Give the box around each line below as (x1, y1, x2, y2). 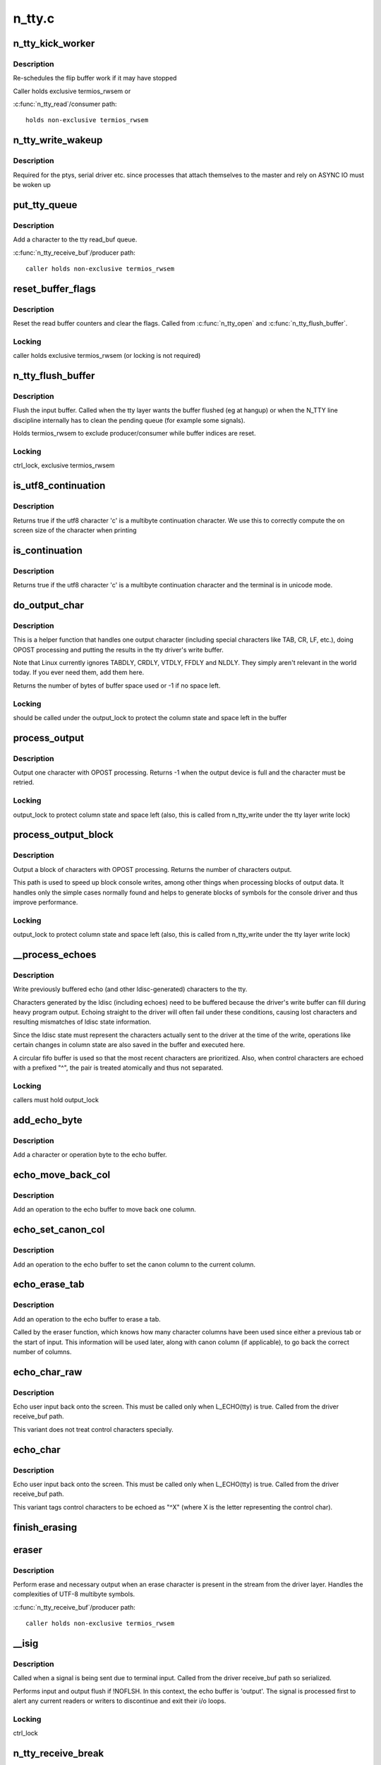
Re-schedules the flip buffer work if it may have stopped (13, 74, 177, 83)
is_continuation (13, 544, 83, 556)
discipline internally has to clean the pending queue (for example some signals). (13, 416, 246, 424)
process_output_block (13, 829, 114, 841)
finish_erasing (13, 1521, 78, 1533)
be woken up (13, 181, 51, 189)
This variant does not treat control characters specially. (13, 1425, 174, 1433)
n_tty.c (13, 11, 55, 26)
